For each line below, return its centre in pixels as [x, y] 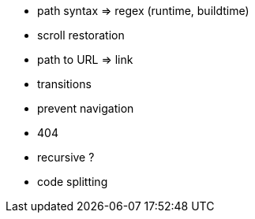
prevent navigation [86, 108]
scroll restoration [81, 35]
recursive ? [66, 157]
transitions [64, 84]
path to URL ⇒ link [85, 59]
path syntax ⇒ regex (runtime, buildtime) [143, 11]
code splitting [73, 182]
